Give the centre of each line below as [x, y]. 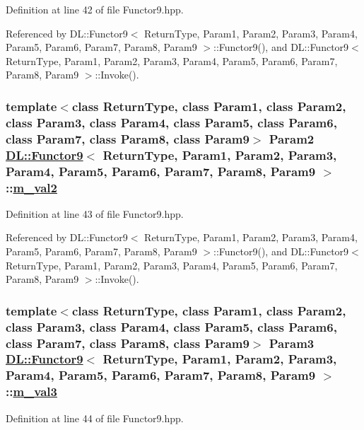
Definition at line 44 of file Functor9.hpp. [95, 418]
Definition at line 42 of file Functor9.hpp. [95, 9]
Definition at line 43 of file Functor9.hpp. [95, 213]
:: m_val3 [31, 391]
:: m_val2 [31, 187]
